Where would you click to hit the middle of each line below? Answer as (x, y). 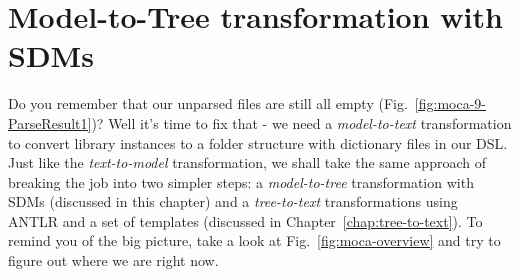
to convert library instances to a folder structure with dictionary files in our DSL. (258, 142)
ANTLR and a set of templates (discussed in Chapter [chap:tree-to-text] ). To (245, 220)
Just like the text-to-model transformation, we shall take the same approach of (247, 162)
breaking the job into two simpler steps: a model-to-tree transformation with (241, 181)
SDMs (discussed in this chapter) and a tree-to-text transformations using (233, 201)
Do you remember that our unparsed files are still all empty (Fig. (208, 103)
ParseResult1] (50, 122)
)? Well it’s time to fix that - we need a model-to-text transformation (301, 122)
